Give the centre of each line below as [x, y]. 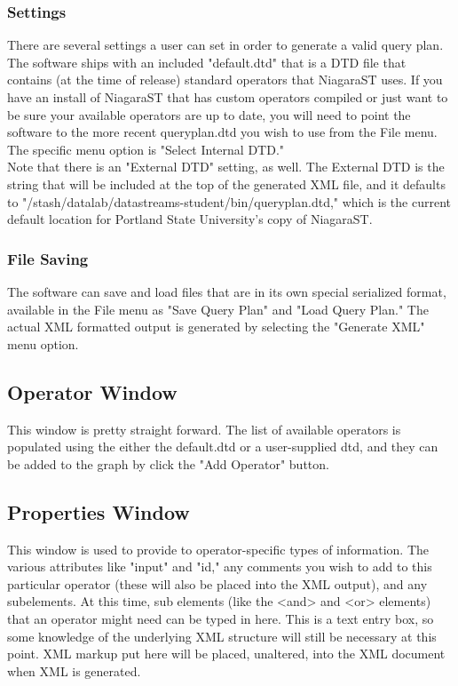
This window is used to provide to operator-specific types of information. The [218, 549]
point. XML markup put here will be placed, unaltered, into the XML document [226, 654]
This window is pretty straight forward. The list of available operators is [204, 429]
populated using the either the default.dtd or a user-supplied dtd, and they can [223, 447]
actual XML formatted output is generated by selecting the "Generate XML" [216, 327]
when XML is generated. [74, 670]
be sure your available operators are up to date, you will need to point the [209, 114]
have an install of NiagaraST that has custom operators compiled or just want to [228, 97]
